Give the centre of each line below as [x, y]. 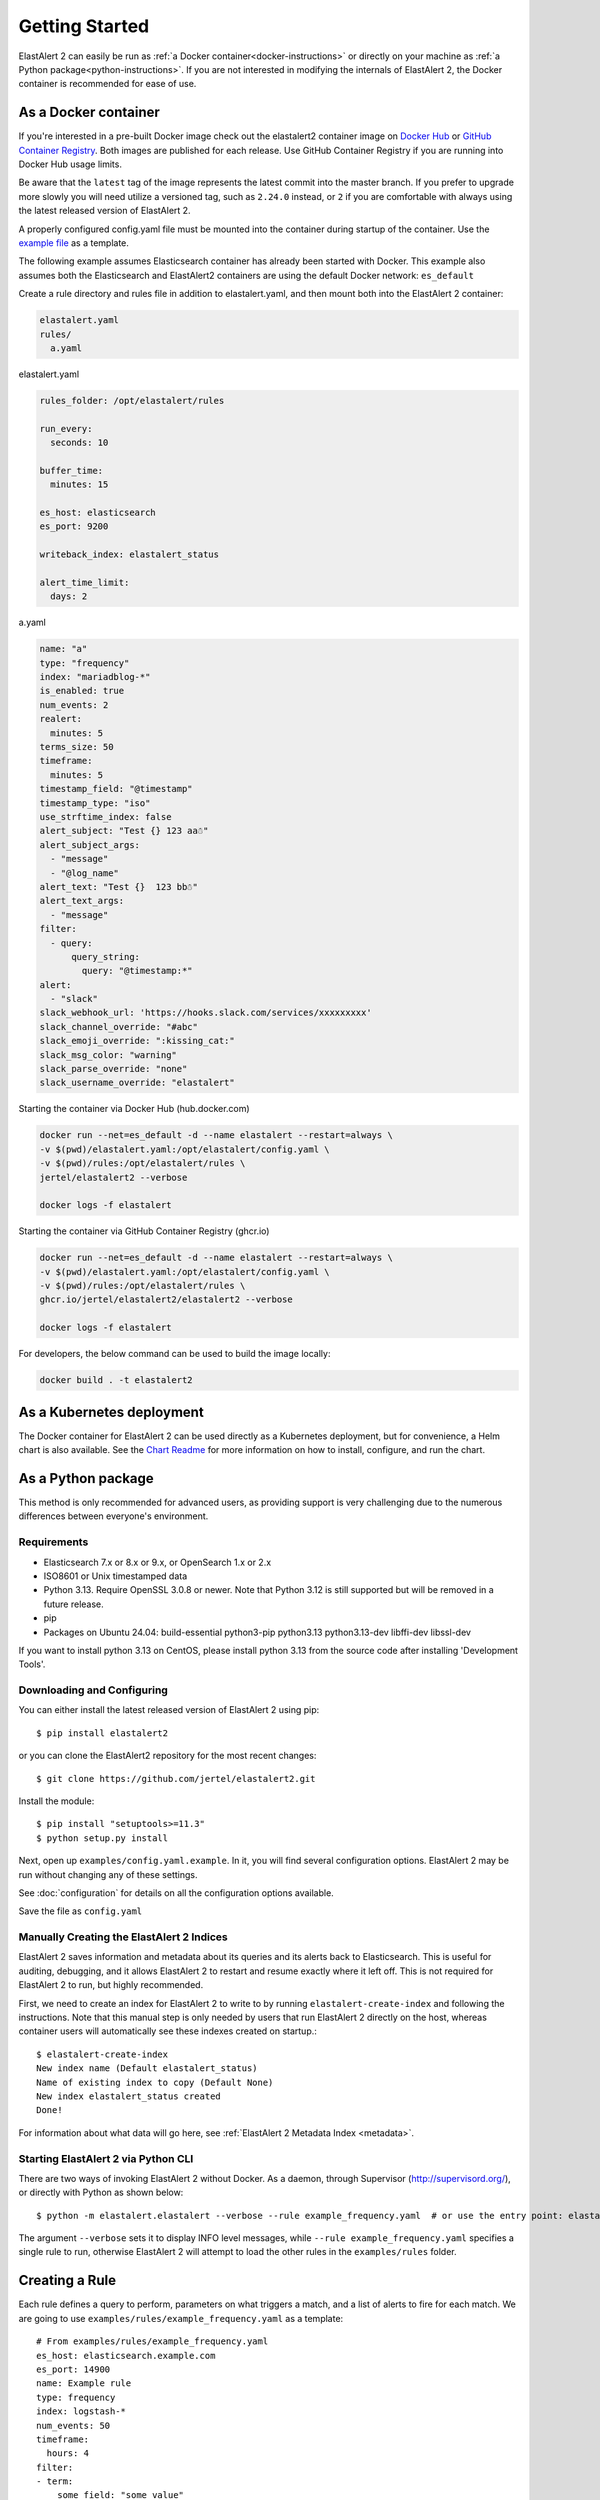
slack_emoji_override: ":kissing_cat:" [137, 1041]
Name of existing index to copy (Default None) [155, 2082]
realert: [61, 719]
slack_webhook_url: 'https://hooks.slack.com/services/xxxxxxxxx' [205, 1013]
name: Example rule [84, 2383]
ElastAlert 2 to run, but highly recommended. [111, 1985]
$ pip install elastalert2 [102, 1733]
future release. [73, 1604]
